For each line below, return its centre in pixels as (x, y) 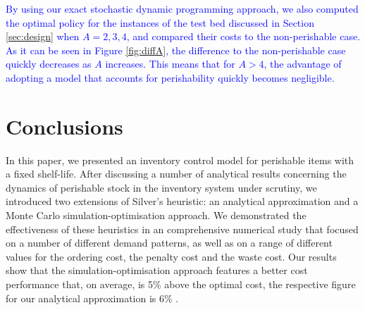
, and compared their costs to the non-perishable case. (243, 36)
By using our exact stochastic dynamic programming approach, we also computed (182, 8)
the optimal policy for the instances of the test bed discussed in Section (160, 22)
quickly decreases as (49, 64)
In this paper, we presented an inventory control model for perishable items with (180, 160)
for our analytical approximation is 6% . (92, 298)
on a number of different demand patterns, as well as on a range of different (169, 243)
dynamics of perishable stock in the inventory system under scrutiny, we (161, 187)
